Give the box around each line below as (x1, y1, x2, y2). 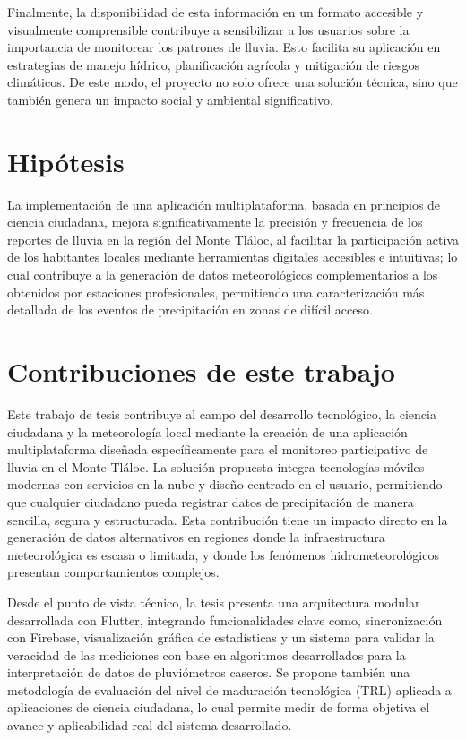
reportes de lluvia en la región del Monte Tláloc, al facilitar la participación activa (7, 229, 459, 248)
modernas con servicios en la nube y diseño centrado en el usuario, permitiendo (7, 475, 443, 494)
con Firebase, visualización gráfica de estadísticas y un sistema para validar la (7, 628, 435, 647)
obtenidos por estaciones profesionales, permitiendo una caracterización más (7, 282, 425, 301)
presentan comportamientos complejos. (7, 563, 220, 581)
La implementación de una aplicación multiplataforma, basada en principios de (7, 194, 441, 213)
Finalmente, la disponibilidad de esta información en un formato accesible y (7, 3, 424, 21)
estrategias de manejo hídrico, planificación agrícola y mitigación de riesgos (7, 55, 420, 73)
